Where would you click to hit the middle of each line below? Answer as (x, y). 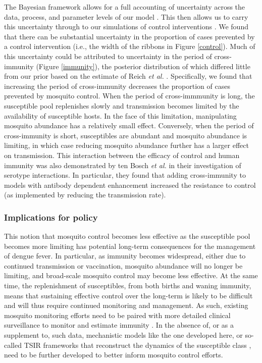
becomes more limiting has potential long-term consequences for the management (130, 246)
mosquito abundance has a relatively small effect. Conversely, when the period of (129, 125)
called (13, 345)
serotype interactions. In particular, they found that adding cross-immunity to (125, 175)
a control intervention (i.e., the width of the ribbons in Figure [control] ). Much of (130, 46)
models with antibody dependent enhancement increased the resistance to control (130, 185)
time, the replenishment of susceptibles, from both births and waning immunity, (128, 286)
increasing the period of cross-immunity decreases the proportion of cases (117, 86)
